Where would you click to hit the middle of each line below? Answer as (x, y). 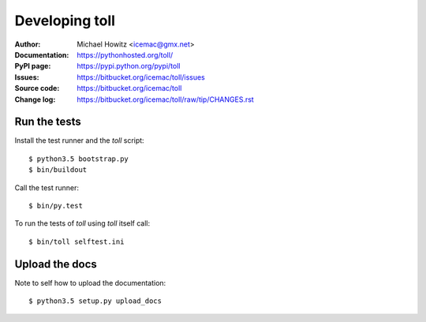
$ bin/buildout (58, 170)
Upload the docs (56, 264)
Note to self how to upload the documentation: (90, 283)
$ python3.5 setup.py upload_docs (95, 301)
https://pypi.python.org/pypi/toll (129, 66)
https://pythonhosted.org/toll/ (125, 54)
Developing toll (65, 21)
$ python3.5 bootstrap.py (79, 159)
